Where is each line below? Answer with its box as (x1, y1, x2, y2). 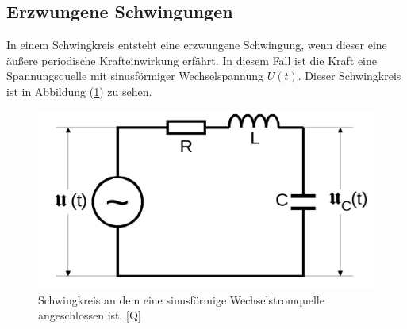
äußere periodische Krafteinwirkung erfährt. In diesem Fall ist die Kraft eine (6, 52, 378, 68)
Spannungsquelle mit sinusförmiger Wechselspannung (6, 67, 264, 84)
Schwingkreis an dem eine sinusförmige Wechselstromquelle (38, 291, 324, 308)
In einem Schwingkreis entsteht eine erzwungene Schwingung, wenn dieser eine (6, 36, 387, 53)
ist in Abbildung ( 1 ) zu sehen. (6, 82, 152, 99)
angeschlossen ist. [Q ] (38, 307, 141, 323)
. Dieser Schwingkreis (298, 67, 401, 84)
